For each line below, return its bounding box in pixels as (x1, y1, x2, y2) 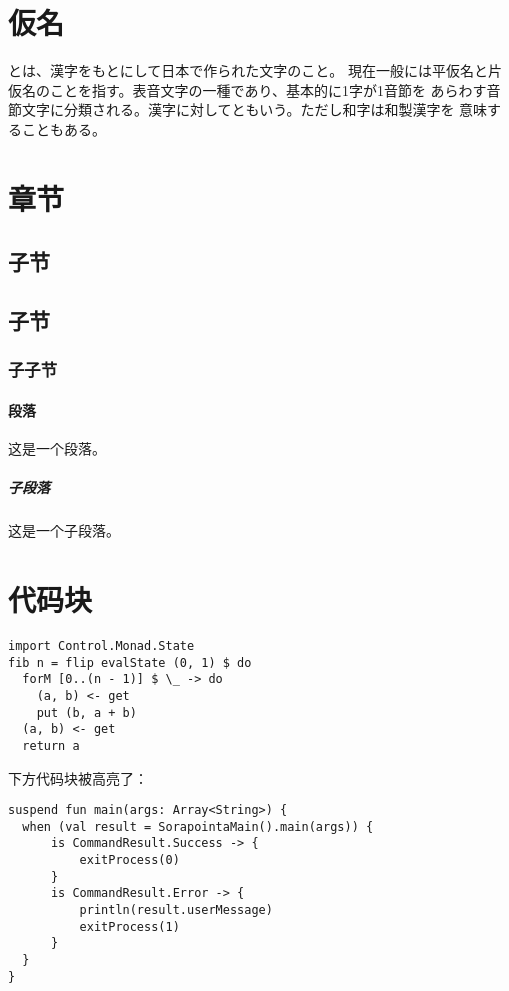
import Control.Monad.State (8, 638, 195, 653)
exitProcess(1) (79, 919, 180, 934)
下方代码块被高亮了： (8, 767, 148, 788)
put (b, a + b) (36, 705, 137, 720)
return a (22, 738, 80, 753)
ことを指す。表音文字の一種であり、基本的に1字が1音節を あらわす (49, 79, 487, 100)
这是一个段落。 (8, 438, 106, 459)
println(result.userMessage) (79, 903, 273, 918)
